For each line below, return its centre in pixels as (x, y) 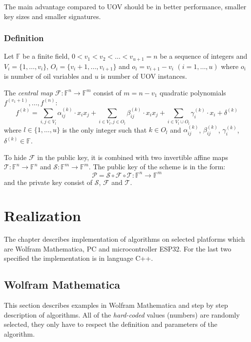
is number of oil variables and (48, 76)
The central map (29, 92)
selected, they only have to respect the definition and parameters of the (111, 324)
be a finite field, (46, 56)
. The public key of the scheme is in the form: (157, 167)
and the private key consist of (48, 182)
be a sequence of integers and (204, 56)
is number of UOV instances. (144, 76)
